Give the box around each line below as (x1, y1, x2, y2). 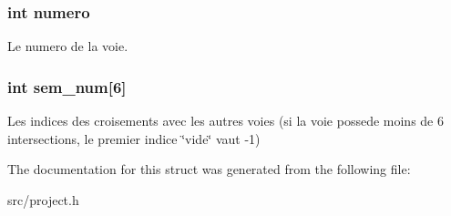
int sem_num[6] (7, 75, 127, 98)
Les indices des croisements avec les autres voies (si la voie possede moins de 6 (7, 111, 444, 130)
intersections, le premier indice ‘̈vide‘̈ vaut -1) (7, 129, 261, 148)
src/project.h (7, 190, 79, 209)
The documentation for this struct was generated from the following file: (7, 159, 411, 179)
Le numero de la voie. (7, 36, 128, 56)
